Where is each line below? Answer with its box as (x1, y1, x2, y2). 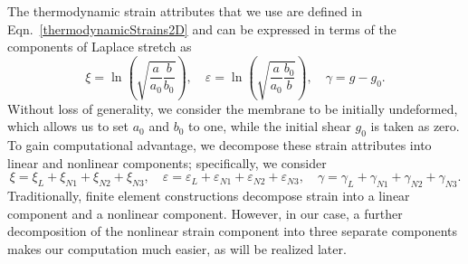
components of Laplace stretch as (7, 37, 192, 56)
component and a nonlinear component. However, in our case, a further (7, 203, 403, 222)
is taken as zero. (370, 117, 460, 136)
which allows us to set (7, 117, 129, 136)
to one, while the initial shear (188, 117, 351, 136)
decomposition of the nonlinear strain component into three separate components (7, 222, 458, 240)
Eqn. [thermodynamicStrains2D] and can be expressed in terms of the (7, 19, 396, 38)
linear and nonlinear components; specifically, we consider (7, 153, 327, 172)
